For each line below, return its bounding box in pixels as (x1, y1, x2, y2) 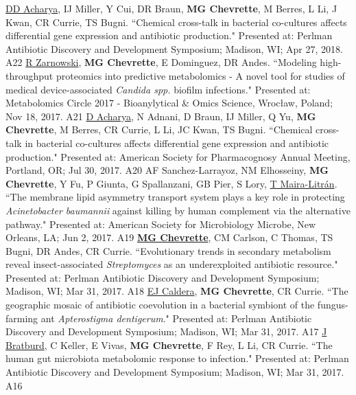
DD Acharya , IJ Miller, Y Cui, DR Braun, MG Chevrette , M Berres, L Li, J (5, 1, 337, 15)
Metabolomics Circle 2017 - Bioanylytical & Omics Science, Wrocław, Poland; (5, 95, 333, 110)
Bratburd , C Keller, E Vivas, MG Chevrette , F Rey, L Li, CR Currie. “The (5, 337, 333, 352)
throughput (5, 68, 54, 82)
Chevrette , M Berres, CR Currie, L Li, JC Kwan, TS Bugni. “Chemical (5, 122, 313, 137)
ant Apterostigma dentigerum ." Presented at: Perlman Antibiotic (40, 311, 312, 325)
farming (5, 311, 38, 325)
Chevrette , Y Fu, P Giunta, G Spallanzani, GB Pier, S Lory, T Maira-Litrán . (5, 176, 337, 190)
